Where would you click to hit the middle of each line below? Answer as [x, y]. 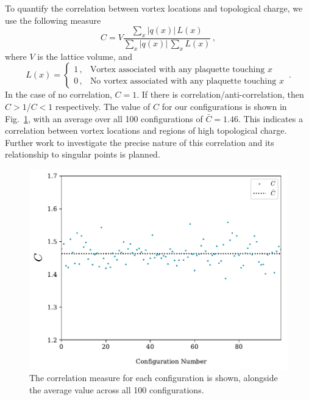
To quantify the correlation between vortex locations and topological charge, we [154, 8]
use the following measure [53, 20]
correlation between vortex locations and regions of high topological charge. [146, 130]
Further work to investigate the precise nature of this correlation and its [140, 142]
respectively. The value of [103, 106]
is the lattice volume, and [85, 56]
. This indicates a [270, 118]
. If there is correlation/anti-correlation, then [220, 94]
